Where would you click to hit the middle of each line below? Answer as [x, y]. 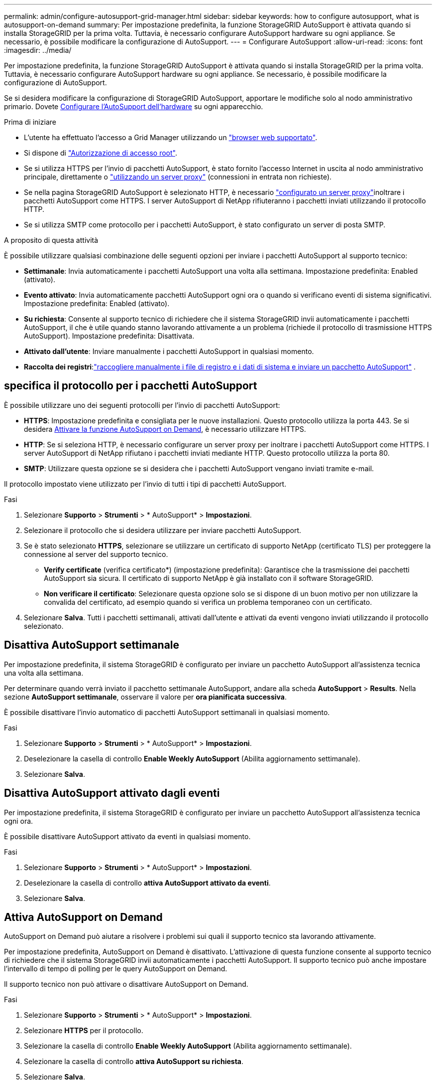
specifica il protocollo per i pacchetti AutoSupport [131, 386]
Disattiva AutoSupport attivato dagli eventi [112, 793]
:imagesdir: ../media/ [38, 50]
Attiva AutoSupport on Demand [83, 917]
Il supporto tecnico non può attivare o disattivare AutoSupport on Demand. [126, 984]
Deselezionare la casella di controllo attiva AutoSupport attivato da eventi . [147, 883]
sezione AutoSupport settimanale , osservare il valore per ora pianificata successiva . [146, 697]
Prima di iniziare [30, 122]
